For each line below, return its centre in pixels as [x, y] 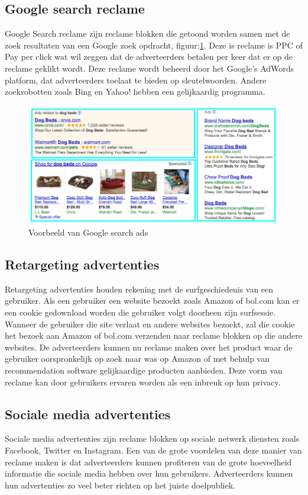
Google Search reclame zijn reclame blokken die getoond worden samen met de [147, 33]
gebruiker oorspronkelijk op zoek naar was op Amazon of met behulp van [137, 359]
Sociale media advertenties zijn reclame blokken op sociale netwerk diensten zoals [152, 438]
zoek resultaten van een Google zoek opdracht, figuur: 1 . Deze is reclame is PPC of [154, 45]
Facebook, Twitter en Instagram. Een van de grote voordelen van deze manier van [153, 450]
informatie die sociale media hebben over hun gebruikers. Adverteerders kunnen [149, 473]
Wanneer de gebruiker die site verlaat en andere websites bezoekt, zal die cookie [150, 324]
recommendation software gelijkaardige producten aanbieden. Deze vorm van [144, 370]
